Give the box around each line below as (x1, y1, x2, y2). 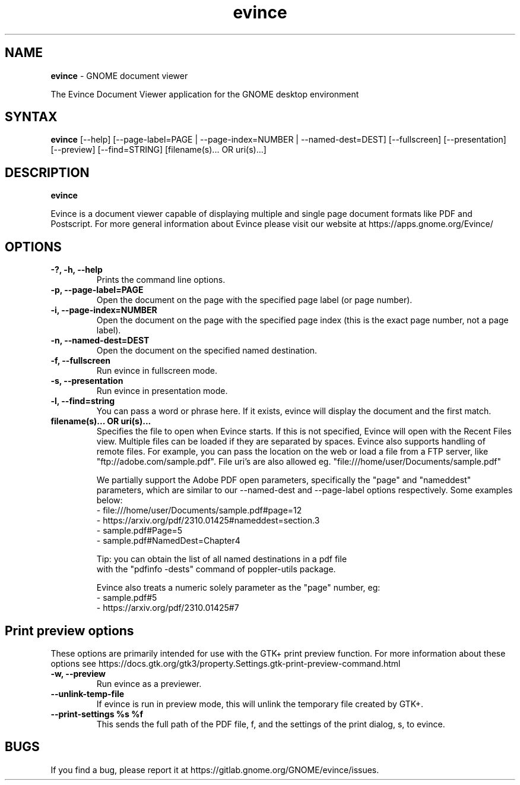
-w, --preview (50, 668, 106, 679)
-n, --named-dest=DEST (50, 335, 150, 346)
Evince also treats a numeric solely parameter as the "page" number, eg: (96, 582, 381, 593)
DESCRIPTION (5, 165, 90, 180)
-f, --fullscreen (50, 355, 111, 366)
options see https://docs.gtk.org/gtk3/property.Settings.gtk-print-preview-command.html (50, 658, 401, 669)
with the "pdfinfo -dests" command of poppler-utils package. (96, 564, 336, 575)
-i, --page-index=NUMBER (50, 305, 157, 316)
